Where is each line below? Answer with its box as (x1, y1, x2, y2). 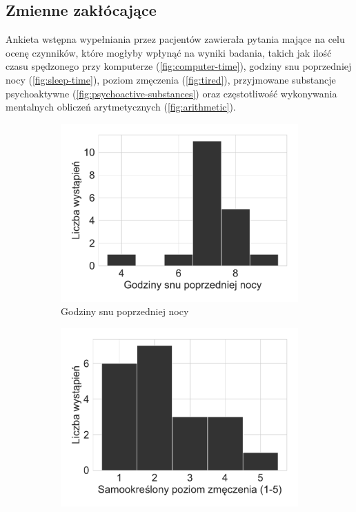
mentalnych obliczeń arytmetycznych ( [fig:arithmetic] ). (6, 99, 236, 114)
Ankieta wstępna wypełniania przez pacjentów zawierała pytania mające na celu (6, 32, 345, 46)
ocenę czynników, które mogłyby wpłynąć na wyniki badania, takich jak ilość (6, 45, 332, 59)
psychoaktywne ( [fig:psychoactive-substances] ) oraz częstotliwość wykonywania (6, 86, 337, 100)
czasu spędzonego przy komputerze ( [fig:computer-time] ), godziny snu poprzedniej (6, 59, 352, 73)
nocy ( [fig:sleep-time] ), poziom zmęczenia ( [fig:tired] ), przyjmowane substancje (6, 72, 336, 86)
